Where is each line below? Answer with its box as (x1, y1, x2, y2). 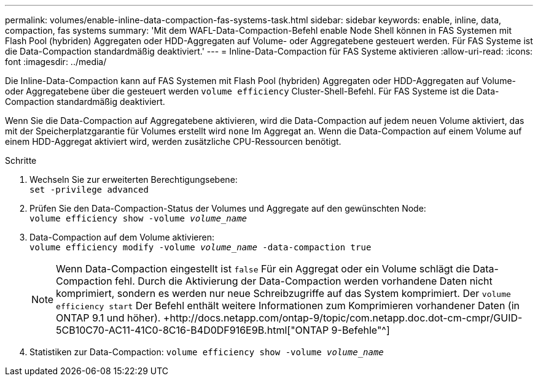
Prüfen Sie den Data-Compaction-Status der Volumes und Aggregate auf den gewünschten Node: (29, 203, 426, 214)
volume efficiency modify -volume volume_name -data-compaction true (29, 242, 372, 252)
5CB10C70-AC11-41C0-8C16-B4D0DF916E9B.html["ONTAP (56, 324, 329, 336)
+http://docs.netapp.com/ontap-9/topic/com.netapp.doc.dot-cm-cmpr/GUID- (163, 312, 523, 324)
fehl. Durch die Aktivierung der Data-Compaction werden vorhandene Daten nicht (115, 275, 493, 287)
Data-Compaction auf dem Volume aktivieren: (29, 232, 214, 242)
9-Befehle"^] (331, 324, 390, 336)
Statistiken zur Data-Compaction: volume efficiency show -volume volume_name (29, 347, 384, 357)
